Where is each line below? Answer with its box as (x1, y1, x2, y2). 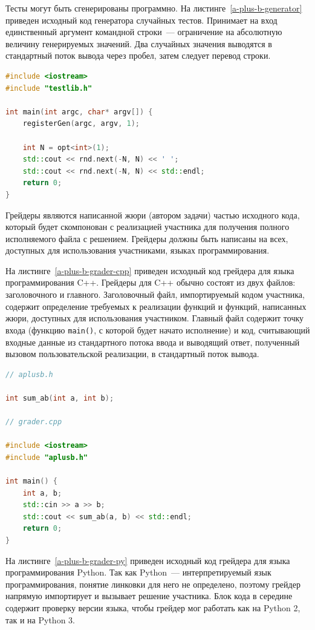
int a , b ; (22, 488, 62, 497)
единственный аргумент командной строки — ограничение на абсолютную (5, 25, 282, 38)
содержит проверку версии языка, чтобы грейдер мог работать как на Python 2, (5, 601, 300, 614)
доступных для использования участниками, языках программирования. (5, 244, 270, 257)
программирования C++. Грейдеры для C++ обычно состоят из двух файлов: (5, 276, 296, 289)
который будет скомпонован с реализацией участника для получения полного (5, 220, 290, 233)
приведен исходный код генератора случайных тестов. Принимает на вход (5, 13, 278, 26)
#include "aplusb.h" (5, 453, 88, 462)
